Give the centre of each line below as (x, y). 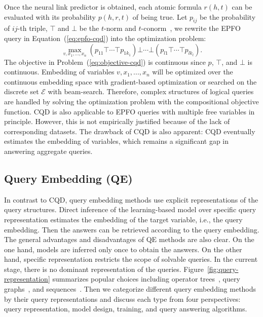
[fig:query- (223, 269)
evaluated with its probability (50, 16)
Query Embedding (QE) (68, 178)
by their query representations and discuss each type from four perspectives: (122, 299)
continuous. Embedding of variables (59, 72)
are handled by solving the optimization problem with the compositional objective (131, 101)
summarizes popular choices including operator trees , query (146, 279)
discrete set (22, 91)
